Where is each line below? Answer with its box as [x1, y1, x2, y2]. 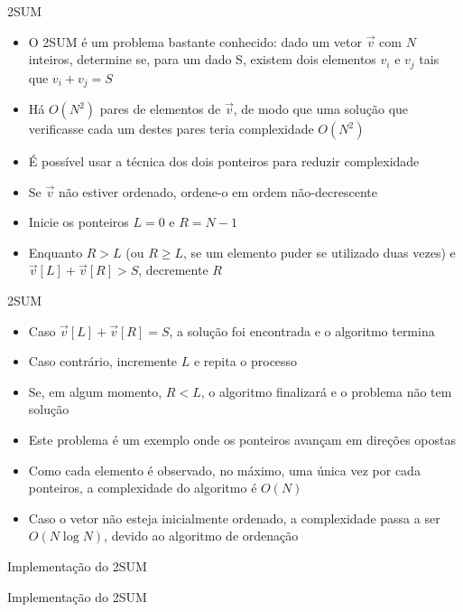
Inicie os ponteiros [28, 212, 129, 231]
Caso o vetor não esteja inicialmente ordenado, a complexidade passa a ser [28, 508, 440, 527]
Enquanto [28, 242, 83, 261]
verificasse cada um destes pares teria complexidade [28, 119, 314, 138]
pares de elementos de [99, 99, 221, 118]
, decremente [138, 260, 208, 279]
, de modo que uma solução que [233, 99, 409, 118]
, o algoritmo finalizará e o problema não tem [200, 381, 452, 400]
